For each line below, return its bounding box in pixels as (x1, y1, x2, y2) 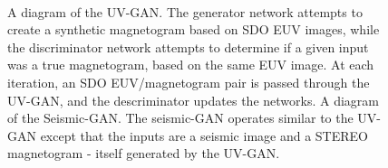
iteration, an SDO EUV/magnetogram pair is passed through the (7, 72, 370, 91)
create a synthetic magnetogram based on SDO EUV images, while (7, 20, 380, 39)
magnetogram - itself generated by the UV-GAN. (7, 144, 280, 163)
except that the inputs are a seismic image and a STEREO (40, 126, 368, 145)
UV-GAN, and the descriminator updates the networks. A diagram (7, 90, 379, 109)
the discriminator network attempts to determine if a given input (7, 37, 369, 56)
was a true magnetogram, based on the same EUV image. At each (7, 55, 374, 74)
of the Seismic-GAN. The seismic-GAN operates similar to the (7, 108, 354, 127)
